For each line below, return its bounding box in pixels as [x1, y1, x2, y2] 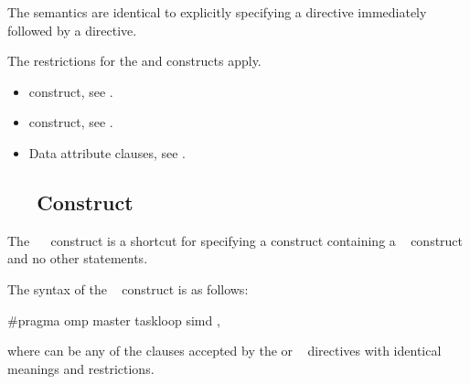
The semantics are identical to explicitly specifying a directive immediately [7, 3, 427, 21]
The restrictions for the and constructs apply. [7, 51, 262, 70]
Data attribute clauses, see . [28, 143, 186, 162]
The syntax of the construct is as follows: [7, 279, 249, 298]
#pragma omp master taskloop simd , [7, 310, 220, 329]
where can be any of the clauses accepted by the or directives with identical [7, 341, 442, 360]
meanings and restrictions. [7, 358, 155, 378]
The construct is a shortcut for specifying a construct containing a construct [7, 230, 464, 250]
